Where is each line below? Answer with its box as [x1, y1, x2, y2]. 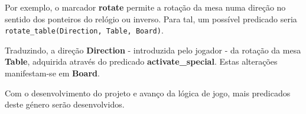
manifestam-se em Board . [5, 67, 100, 79]
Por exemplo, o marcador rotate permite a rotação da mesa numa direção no [5, 1, 286, 13]
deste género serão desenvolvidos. [5, 98, 125, 110]
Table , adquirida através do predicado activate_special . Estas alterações [5, 55, 278, 68]
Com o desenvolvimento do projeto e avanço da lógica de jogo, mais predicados [5, 86, 291, 99]
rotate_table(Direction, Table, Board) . [5, 24, 164, 36]
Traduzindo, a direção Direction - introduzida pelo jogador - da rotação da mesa [5, 43, 301, 56]
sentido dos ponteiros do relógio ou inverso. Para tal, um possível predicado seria [5, 12, 297, 25]
